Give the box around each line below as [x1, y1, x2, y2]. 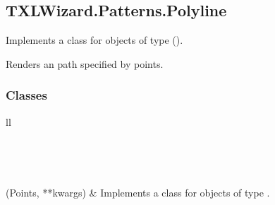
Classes [6, 86, 47, 104]
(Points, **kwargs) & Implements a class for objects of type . [6, 185, 270, 200]
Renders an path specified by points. [6, 56, 164, 71]
